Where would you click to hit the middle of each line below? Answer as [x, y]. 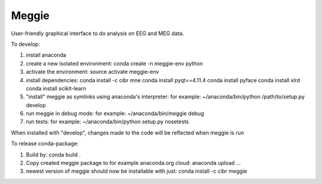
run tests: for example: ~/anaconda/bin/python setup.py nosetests [107, 121]
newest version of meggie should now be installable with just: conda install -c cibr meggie [137, 171]
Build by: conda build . [53, 154]
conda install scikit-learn [56, 88]
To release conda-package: [45, 144]
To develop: [25, 44]
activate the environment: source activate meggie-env [92, 72]
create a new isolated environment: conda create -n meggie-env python [114, 63]
